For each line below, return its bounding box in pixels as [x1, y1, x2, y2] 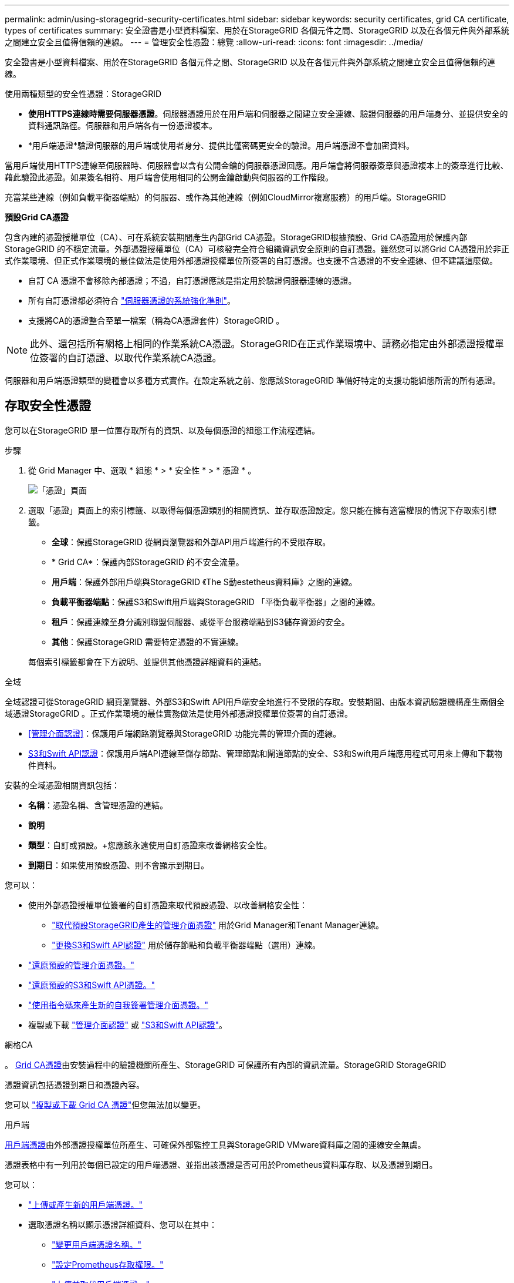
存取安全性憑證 [5, 398, 91, 414]
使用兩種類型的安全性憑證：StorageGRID [5, 89, 162, 99]
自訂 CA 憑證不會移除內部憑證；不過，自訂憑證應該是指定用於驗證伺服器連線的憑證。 [28, 276, 357, 286]
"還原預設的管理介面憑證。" [28, 959, 135, 970]
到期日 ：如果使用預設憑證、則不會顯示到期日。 [28, 859, 209, 870]
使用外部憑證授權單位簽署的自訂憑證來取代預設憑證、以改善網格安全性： [28, 899, 307, 910]
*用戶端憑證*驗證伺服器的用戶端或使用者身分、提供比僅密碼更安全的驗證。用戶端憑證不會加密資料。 [28, 140, 415, 150]
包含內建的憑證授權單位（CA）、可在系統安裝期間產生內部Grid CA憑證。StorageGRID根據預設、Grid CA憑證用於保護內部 [5, 232, 468, 242]
